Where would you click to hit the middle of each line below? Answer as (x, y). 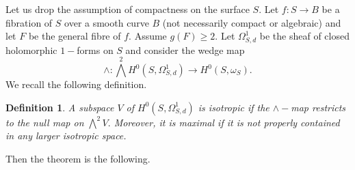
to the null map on (45, 122)
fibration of (29, 22)
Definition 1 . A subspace (60, 107)
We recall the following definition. (76, 84)
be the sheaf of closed (304, 36)
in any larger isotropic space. (66, 136)
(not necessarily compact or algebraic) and (252, 22)
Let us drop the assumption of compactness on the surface (128, 9)
